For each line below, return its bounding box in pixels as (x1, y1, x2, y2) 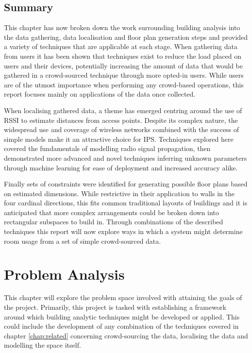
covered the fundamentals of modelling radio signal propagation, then (4, 143, 211, 153)
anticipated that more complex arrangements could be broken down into (4, 207, 219, 217)
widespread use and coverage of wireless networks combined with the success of (4, 124, 239, 134)
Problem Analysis (4, 264, 125, 284)
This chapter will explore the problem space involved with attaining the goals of (4, 292, 242, 303)
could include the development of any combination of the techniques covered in (4, 321, 239, 331)
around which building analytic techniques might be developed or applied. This (4, 311, 240, 321)
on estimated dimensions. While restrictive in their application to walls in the (4, 188, 235, 198)
